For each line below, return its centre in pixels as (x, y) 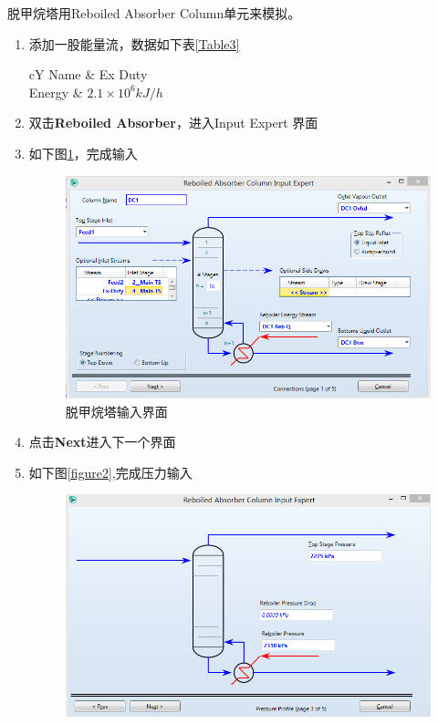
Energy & (56, 92)
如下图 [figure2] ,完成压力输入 (110, 472)
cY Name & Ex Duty (88, 74)
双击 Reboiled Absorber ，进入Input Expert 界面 (173, 123)
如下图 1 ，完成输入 (83, 153)
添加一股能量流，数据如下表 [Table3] (134, 43)
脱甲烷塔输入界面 (116, 411)
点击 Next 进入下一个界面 (102, 442)
